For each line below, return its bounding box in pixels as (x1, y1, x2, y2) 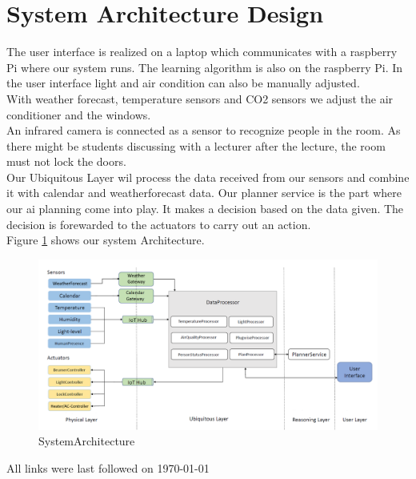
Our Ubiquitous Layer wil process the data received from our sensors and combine (6, 168, 410, 185)
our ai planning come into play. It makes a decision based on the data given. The (6, 200, 404, 217)
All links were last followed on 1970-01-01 (6, 459, 210, 476)
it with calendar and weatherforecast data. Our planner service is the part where (6, 184, 402, 201)
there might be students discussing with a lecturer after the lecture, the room (6, 137, 386, 154)
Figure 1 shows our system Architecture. (6, 231, 205, 248)
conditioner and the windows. (6, 106, 151, 123)
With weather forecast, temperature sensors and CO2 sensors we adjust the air (6, 90, 394, 107)
